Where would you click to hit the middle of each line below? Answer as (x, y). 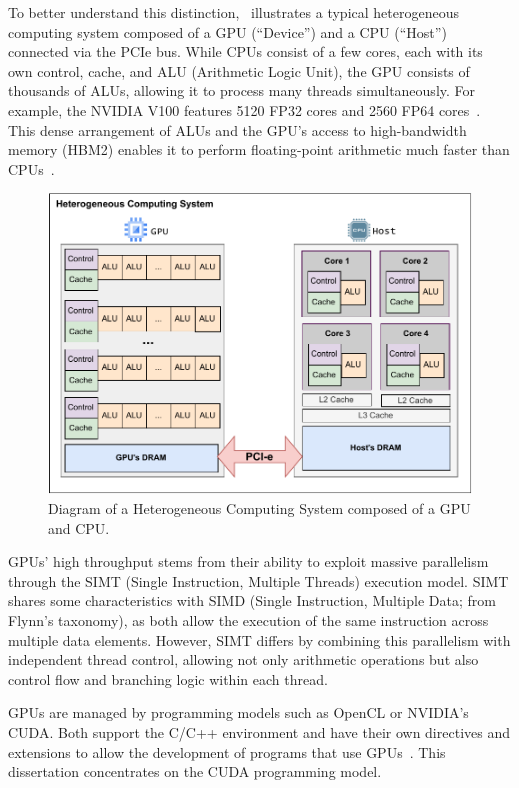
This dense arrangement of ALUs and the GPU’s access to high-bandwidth (237, 129)
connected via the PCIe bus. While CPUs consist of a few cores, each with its (245, 51)
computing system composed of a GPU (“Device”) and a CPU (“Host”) (227, 31)
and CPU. (79, 527)
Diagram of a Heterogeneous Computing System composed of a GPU (259, 508)
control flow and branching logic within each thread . (168, 678)
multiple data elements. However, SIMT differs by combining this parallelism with (259, 639)
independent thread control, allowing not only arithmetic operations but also (243, 659)
